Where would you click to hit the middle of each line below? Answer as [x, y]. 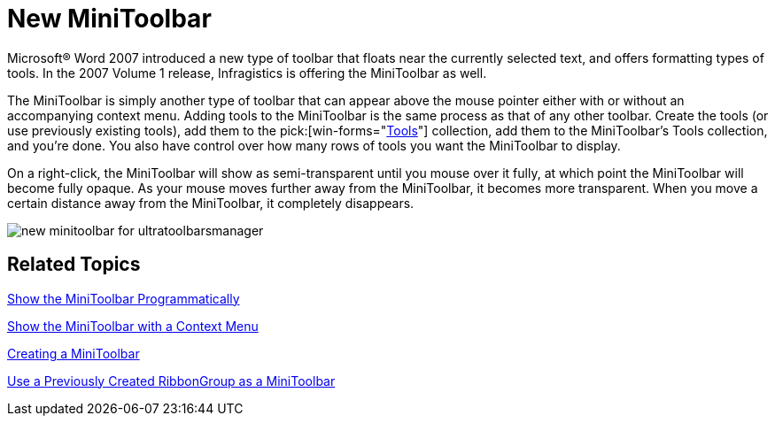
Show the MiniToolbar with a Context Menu [133, 326]
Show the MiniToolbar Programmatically [124, 298]
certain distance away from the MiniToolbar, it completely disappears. [211, 203]
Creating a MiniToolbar [74, 353]
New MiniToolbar [109, 19]
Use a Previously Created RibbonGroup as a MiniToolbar [171, 381]
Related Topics [74, 265]
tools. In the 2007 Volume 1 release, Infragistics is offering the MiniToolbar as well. [247, 73]
